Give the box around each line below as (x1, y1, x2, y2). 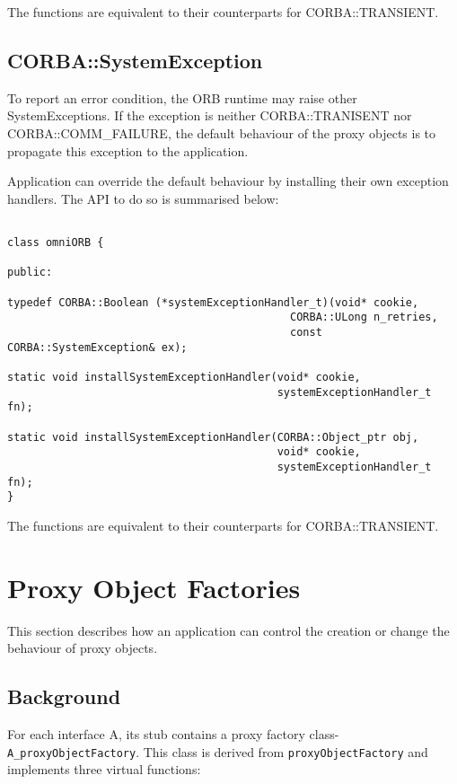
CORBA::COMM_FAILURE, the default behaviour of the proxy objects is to (7, 123, 436, 142)
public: (7, 266, 53, 279)
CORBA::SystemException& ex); (7, 340, 188, 354)
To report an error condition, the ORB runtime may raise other (7, 88, 357, 107)
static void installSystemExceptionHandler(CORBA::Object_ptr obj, (7, 430, 419, 444)
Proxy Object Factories (7, 568, 301, 605)
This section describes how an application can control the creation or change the (7, 621, 450, 639)
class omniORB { (7, 236, 104, 250)
